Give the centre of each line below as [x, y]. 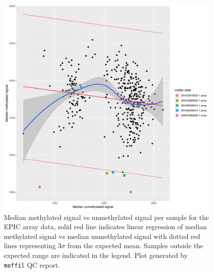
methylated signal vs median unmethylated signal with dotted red [102, 236]
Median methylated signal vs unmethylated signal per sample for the [107, 217]
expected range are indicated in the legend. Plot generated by [96, 255]
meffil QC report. [32, 264]
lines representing [30, 246]
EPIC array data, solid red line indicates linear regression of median [106, 227]
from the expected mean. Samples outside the [135, 246]
